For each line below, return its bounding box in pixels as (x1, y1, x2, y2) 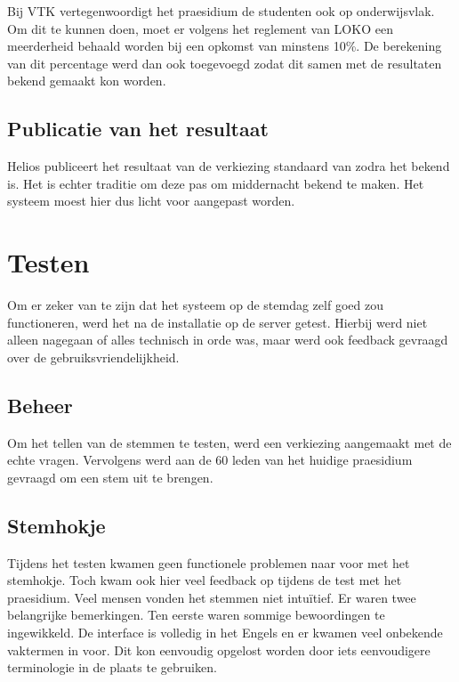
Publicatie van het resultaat (7, 115, 269, 142)
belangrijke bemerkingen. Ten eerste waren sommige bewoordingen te (7, 605, 385, 624)
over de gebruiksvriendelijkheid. (7, 347, 180, 366)
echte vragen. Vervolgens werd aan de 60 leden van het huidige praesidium (7, 451, 413, 469)
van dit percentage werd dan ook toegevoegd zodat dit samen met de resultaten (7, 53, 442, 72)
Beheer (7, 391, 73, 418)
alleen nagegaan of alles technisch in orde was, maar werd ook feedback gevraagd (7, 330, 448, 349)
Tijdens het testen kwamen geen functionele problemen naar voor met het (7, 553, 410, 572)
